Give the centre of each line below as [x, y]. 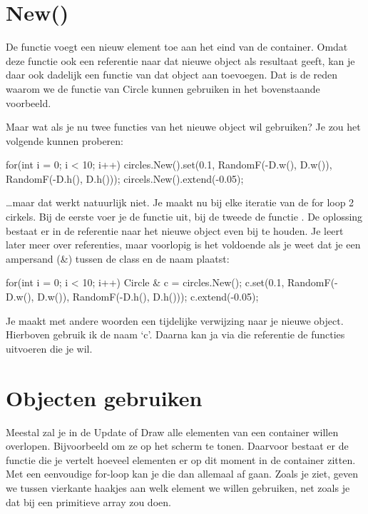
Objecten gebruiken [104, 397]
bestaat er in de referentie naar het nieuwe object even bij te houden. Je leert [175, 230]
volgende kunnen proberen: [65, 140]
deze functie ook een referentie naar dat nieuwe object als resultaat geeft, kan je [180, 60]
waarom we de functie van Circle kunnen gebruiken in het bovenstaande [163, 88]
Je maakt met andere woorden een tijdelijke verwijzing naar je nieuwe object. [175, 320]
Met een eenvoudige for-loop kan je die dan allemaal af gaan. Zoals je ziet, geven [182, 474]
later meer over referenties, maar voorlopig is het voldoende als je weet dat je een [183, 245]
